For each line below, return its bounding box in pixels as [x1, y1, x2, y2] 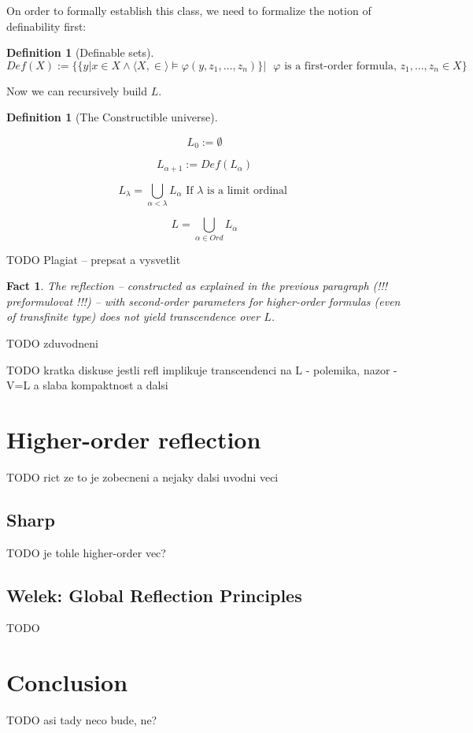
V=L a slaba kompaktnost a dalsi [6, 377, 168, 393]
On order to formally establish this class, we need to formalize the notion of [6, 2, 371, 18]
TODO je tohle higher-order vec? [6, 544, 166, 560]
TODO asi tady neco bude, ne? [6, 712, 157, 728]
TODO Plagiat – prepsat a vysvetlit [6, 251, 181, 267]
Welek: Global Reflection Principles [6, 582, 302, 607]
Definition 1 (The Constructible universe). [6, 109, 218, 125]
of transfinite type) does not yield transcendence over [6, 308, 261, 325]
